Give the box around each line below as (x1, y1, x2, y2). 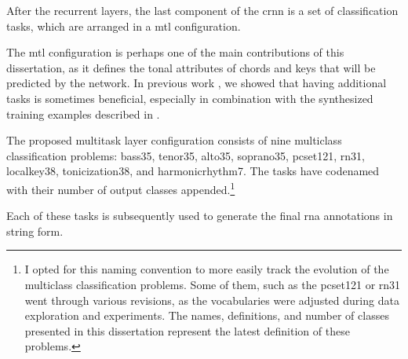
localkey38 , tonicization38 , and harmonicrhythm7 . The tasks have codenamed (6, 163, 380, 179)
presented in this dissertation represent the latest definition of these (24, 322, 350, 339)
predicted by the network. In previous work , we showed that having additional (6, 75, 387, 91)
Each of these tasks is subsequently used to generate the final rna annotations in (6, 207, 393, 224)
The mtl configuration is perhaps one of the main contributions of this (6, 44, 344, 60)
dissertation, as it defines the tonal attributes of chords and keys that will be (6, 59, 376, 75)
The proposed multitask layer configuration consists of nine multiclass (6, 132, 342, 148)
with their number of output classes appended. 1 (6, 178, 235, 197)
